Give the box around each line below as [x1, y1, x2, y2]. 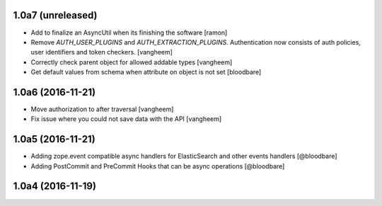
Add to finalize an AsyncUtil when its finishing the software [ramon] [30, 28, 228, 37]
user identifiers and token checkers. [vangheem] [30, 48, 173, 57]
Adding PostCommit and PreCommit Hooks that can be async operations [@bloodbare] [30, 161, 285, 170]
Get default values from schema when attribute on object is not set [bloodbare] [30, 68, 262, 76]
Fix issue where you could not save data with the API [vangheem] [30, 115, 222, 123]
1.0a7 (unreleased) [13, 9, 98, 21]
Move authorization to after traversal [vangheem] [30, 105, 174, 113]
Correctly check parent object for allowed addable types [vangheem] [30, 57, 233, 67]
